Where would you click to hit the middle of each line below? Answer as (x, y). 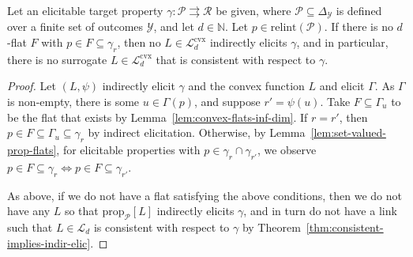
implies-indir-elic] (49, 242)
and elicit (342, 86)
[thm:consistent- (345, 227)
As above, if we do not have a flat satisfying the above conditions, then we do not (205, 195)
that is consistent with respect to (236, 59)
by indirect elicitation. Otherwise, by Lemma (197, 132)
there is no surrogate (57, 59)
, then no (139, 42)
